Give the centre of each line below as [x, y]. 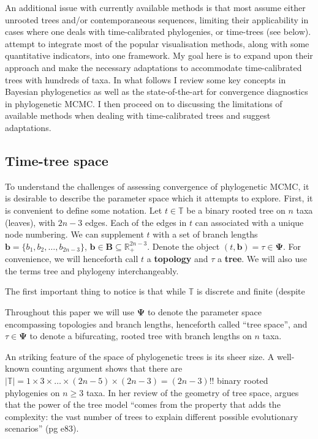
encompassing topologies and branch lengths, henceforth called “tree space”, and [156, 324]
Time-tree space [57, 160]
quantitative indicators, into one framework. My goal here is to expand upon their [159, 55]
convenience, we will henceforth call [72, 259]
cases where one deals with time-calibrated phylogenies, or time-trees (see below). [158, 32]
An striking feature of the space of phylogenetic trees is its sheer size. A [140, 356]
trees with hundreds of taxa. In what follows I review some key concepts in [146, 79]
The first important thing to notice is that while [96, 291]
